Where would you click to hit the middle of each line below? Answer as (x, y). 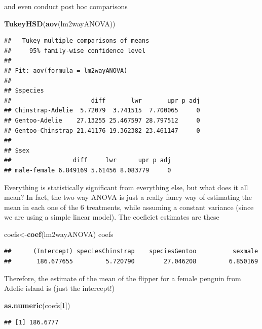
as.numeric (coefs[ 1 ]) (37, 305)
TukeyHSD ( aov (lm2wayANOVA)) (60, 23)
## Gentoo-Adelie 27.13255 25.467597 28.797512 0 (102, 120)
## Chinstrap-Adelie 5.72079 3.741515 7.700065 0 (102, 111)
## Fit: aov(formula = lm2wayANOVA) (66, 70)
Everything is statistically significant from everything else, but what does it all (126, 187)
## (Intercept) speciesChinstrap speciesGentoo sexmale (131, 251)
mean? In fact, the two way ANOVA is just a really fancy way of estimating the (128, 197)
